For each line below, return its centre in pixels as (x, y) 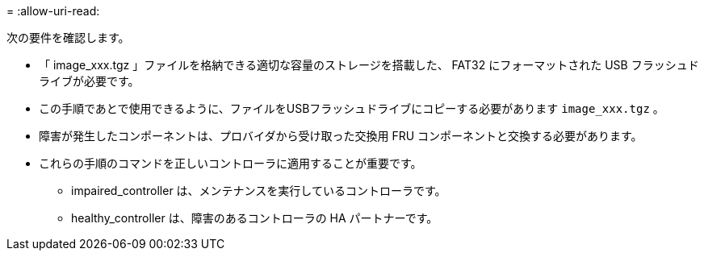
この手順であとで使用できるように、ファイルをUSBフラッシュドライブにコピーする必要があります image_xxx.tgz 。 (352, 108)
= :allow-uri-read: (53, 11)
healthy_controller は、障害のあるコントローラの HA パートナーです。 (255, 218)
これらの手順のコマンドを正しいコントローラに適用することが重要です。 (230, 163)
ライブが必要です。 (89, 81)
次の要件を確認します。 (68, 37)
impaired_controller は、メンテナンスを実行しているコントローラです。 (259, 191)
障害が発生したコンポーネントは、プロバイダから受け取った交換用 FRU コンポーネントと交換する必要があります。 (341, 136)
